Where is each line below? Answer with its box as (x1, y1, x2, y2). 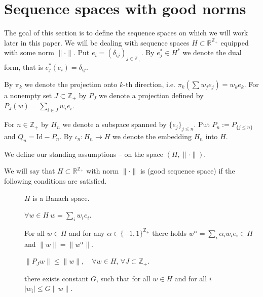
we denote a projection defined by (99, 90, 204, 100)
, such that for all (96, 273, 151, 283)
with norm (86, 165, 119, 176)
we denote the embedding (112, 131, 192, 142)
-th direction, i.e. (123, 78, 175, 89)
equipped (220, 37, 249, 48)
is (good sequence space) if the (140, 165, 235, 176)
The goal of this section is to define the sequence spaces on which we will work (4, 27, 248, 38)
